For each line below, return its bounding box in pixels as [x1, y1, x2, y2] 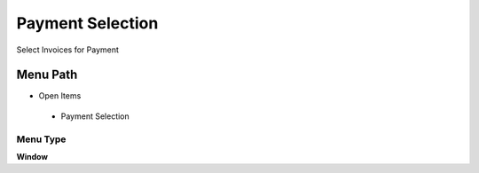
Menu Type [16, 133, 67, 145]
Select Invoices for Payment [16, 44, 120, 55]
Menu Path [16, 67, 78, 83]
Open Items [38, 90, 82, 101]
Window [16, 151, 49, 161]
